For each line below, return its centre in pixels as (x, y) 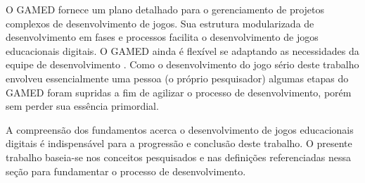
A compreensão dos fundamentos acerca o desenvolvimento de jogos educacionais (180, 129)
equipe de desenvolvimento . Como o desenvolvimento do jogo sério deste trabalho (182, 64)
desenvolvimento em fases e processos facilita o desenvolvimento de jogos (162, 37)
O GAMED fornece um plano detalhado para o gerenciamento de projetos (165, 9)
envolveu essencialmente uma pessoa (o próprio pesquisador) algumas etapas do (177, 78)
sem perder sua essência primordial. (82, 106)
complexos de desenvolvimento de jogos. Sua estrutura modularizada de (160, 23)
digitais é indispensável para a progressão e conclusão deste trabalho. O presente (179, 143)
